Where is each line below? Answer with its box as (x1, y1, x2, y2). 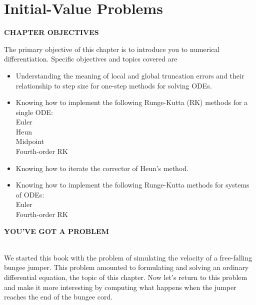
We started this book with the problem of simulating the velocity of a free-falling (4, 252, 252, 262)
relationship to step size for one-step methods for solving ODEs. (15, 80, 212, 90)
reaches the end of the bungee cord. (4, 291, 113, 302)
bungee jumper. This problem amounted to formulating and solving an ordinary (4, 262, 249, 272)
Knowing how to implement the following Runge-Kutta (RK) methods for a (15, 97, 248, 107)
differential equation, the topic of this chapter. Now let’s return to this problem (4, 272, 247, 282)
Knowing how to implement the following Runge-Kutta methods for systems (15, 179, 249, 190)
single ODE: (15, 106, 53, 117)
